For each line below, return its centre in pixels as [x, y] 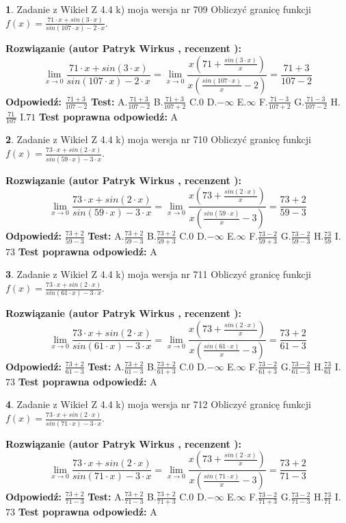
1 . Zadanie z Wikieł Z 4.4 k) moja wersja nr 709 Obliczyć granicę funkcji [158, 9]
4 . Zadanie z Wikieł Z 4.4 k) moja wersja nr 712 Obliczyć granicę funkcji [158, 404]
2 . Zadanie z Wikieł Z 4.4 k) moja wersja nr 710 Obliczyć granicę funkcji [158, 139]
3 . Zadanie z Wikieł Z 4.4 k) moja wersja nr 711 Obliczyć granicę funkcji [158, 274]
